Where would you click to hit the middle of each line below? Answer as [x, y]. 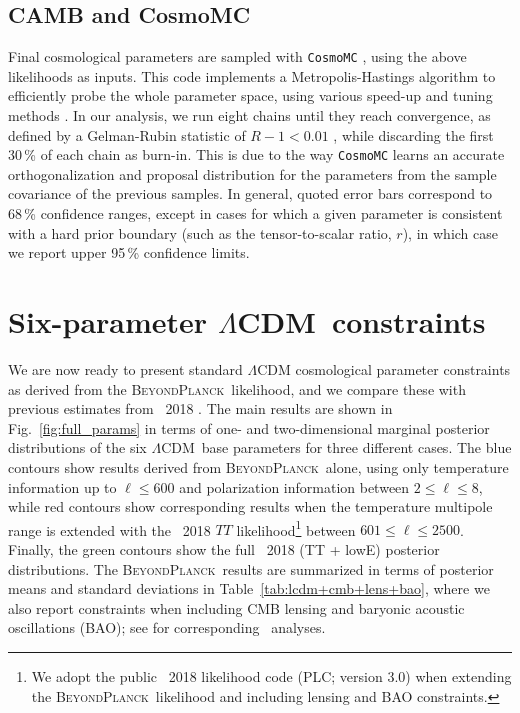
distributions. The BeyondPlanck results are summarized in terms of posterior [251, 568]
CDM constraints [361, 321]
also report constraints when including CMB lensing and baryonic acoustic [236, 607]
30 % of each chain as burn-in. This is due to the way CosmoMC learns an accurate [256, 154]
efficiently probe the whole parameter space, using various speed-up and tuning [250, 95]
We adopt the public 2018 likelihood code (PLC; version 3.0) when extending [271, 675]
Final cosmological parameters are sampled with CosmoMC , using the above [237, 56]
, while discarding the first [413, 134]
